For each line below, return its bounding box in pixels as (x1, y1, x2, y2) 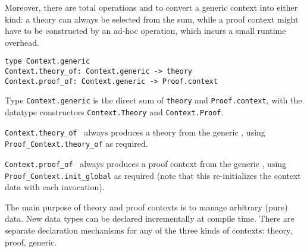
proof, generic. (5, 235, 57, 248)
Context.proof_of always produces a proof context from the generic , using (5, 157, 287, 169)
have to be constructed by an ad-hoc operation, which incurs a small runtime (5, 24, 286, 37)
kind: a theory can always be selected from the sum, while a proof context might (5, 12, 299, 25)
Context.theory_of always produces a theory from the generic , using (5, 125, 265, 138)
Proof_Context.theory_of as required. (5, 137, 148, 150)
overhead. (5, 36, 39, 48)
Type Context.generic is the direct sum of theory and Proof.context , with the (5, 94, 302, 106)
